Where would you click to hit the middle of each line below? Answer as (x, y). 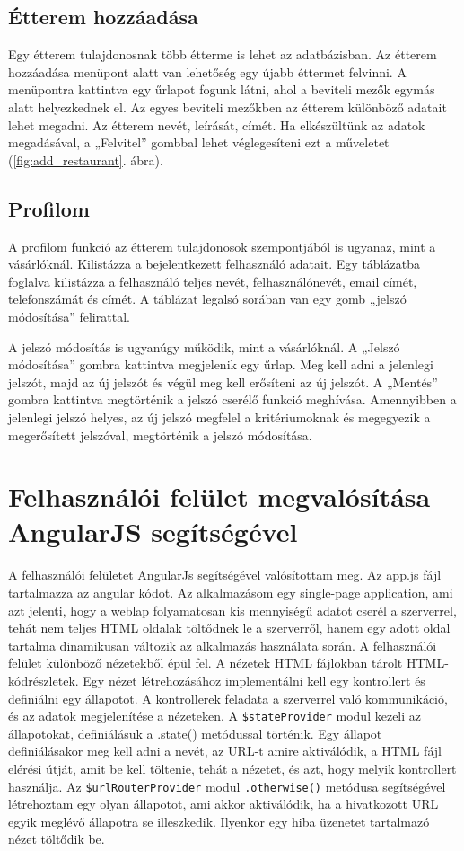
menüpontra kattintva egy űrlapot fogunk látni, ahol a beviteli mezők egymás (222, 89)
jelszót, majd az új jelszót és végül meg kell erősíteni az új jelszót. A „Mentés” (223, 381)
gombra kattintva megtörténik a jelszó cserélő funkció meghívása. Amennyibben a (232, 399)
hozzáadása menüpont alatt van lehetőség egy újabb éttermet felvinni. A (207, 71)
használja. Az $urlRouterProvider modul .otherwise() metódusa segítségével (227, 786)
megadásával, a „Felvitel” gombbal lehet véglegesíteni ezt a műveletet (199, 142)
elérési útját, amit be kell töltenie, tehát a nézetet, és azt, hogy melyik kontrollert (232, 768)
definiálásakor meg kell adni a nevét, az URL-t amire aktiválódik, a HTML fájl (225, 751)
